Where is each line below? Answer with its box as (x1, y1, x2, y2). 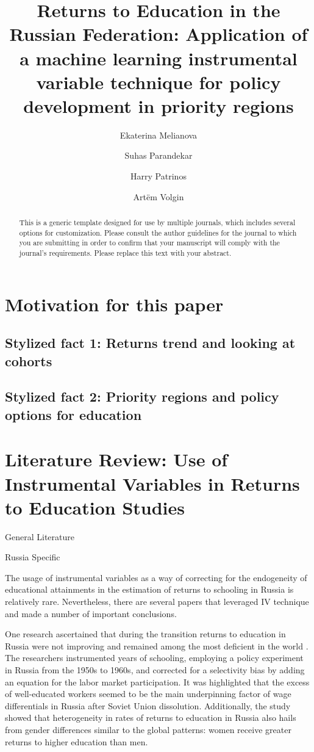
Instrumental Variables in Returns (5, 471, 300, 496)
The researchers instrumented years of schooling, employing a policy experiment (5, 651, 304, 664)
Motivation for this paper (5, 291, 224, 316)
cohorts (5, 351, 52, 370)
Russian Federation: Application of (9, 21, 308, 46)
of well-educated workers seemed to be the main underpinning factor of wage (5, 687, 291, 700)
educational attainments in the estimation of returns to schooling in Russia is (5, 583, 294, 596)
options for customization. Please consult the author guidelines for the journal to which (19, 227, 297, 237)
